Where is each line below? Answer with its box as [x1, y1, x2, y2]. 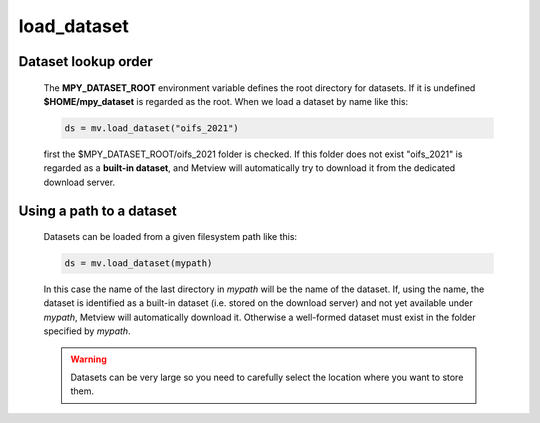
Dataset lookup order [18, 53, 154, 70]
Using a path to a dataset [18, 202, 177, 219]
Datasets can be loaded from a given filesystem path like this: [43, 231, 298, 243]
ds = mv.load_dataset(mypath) [64, 258, 213, 269]
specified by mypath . [43, 325, 131, 337]
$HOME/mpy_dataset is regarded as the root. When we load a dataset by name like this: [43, 95, 409, 107]
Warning [70, 353, 107, 365]
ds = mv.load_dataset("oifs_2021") [64, 122, 239, 134]
